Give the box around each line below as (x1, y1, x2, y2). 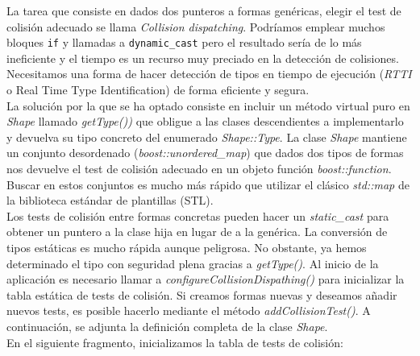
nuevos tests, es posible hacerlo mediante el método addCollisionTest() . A (6, 302, 371, 319)
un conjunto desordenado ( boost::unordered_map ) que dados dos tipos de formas (6, 144, 404, 161)
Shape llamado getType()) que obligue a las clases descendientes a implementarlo (6, 113, 404, 130)
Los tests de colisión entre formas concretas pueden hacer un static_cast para (6, 207, 389, 224)
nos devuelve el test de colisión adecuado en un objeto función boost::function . (6, 160, 392, 176)
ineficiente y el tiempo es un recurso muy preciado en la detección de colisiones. (6, 49, 399, 66)
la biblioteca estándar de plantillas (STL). (6, 192, 214, 209)
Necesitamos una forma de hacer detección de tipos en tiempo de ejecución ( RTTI (6, 65, 412, 82)
